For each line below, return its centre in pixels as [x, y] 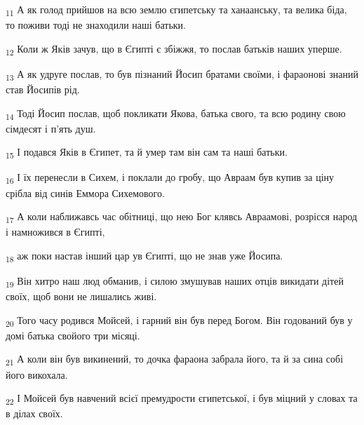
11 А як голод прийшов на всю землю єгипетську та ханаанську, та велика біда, [176, 10]
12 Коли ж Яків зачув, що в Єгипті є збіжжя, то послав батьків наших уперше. [174, 49]
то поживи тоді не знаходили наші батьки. [96, 25]
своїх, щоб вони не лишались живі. [81, 296]
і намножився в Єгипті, [55, 232]
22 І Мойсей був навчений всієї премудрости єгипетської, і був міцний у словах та [182, 399]
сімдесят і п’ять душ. [51, 128]
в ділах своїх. [34, 413]
